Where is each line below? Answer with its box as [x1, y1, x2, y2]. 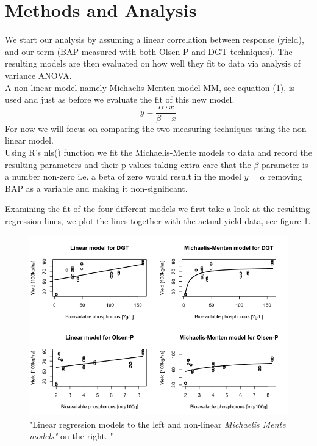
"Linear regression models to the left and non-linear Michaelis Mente [29, 417, 286, 430]
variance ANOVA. [5, 68, 72, 81]
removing [268, 170, 302, 183]
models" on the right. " [29, 430, 113, 442]
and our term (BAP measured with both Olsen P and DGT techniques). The [5, 45, 293, 57]
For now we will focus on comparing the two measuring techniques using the [5, 122, 290, 134]
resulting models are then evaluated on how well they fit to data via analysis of [5, 57, 301, 70]
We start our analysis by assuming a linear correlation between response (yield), [5, 33, 304, 46]
